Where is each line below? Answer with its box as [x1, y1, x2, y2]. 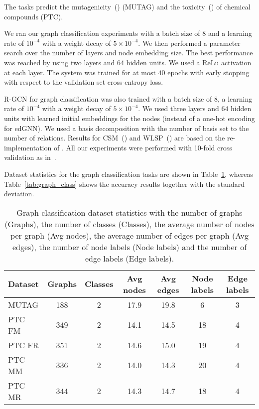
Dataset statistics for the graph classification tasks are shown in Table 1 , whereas [4, 168, 254, 179]
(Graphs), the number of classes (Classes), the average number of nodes [4, 218, 255, 230]
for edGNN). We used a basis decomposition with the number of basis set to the [4, 123, 249, 133]
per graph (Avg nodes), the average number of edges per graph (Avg [10, 229, 249, 241]
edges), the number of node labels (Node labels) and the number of [12, 241, 247, 253]
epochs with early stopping [167, 67, 250, 77]
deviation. [4, 188, 34, 199]
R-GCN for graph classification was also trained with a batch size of [4, 93, 212, 104]
